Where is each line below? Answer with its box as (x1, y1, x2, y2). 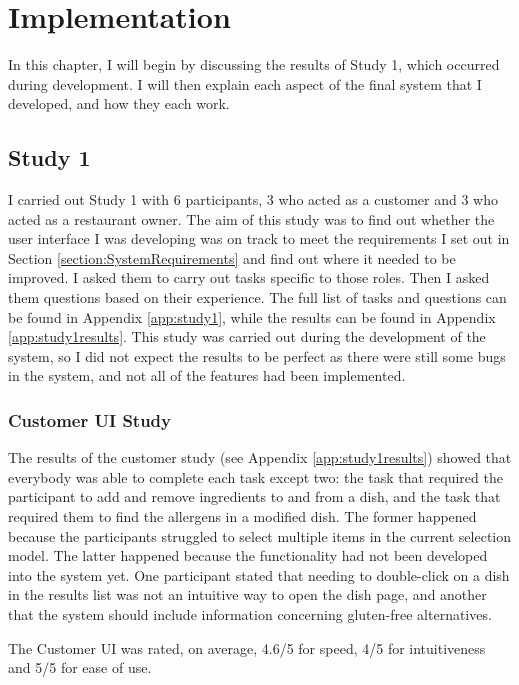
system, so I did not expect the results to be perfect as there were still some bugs (8, 345, 506, 366)
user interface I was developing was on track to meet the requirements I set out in (8, 228, 510, 249)
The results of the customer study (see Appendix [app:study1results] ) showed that (8, 447, 512, 468)
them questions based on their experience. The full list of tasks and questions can (8, 287, 507, 308)
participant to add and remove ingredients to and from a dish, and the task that (8, 486, 501, 507)
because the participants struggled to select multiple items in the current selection (8, 525, 512, 546)
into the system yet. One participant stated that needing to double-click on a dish (8, 564, 510, 585)
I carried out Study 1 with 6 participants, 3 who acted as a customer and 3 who (8, 189, 498, 210)
